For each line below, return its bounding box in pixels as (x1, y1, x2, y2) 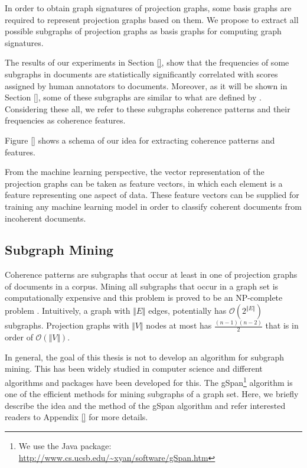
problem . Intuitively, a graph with (5, 304, 130, 317)
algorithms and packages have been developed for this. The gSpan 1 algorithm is (5, 375, 293, 388)
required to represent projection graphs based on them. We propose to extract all (5, 13, 299, 25)
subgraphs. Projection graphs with (5, 319, 129, 331)
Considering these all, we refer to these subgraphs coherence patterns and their (5, 102, 290, 115)
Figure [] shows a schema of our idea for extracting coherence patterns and (5, 134, 275, 146)
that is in (265, 319, 299, 331)
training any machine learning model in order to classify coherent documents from (5, 200, 302, 212)
